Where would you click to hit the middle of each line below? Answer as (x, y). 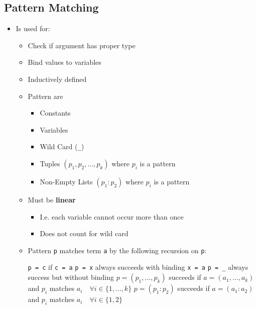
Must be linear (52, 200)
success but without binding (71, 277)
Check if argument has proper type (82, 45)
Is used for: (33, 28)
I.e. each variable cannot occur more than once (112, 216)
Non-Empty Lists (66, 182)
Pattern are (45, 96)
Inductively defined (57, 79)
